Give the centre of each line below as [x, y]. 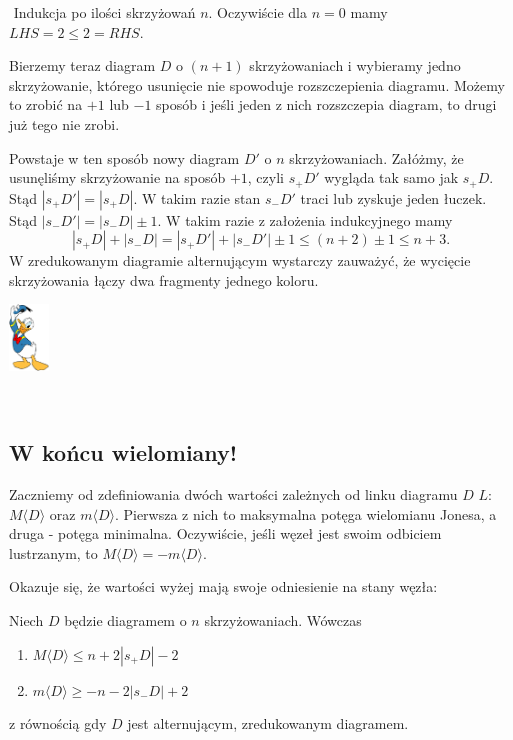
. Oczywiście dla [257, 12]
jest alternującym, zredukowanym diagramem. [268, 723]
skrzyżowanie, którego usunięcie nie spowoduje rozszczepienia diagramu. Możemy [257, 84]
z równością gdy [58, 723]
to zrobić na [46, 104]
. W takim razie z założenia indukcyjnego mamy [305, 219]
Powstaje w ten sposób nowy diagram [124, 157]
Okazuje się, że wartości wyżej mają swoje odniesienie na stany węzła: [223, 586]
